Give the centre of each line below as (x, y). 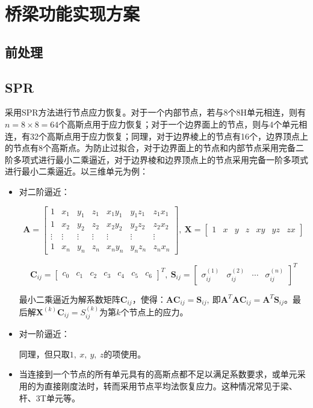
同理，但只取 (44, 354)
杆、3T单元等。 (49, 397)
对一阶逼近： (44, 334)
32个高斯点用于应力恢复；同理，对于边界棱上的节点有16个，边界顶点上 (169, 136)
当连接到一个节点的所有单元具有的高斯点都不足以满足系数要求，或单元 (158, 374)
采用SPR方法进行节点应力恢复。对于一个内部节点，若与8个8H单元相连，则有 (156, 112)
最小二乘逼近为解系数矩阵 (70, 299)
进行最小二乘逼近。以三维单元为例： (76, 171)
